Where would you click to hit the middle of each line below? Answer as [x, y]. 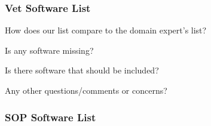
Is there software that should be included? [82, 70]
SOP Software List [51, 117]
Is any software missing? [49, 50]
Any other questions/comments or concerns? [86, 90]
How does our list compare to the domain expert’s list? [106, 30]
